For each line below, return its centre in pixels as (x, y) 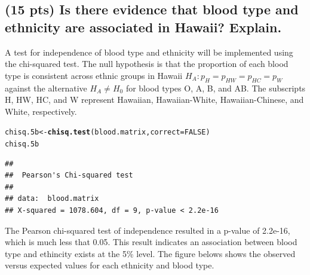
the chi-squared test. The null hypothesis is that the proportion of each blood (147, 64)
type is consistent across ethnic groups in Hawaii (94, 75)
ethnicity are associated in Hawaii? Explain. (143, 27)
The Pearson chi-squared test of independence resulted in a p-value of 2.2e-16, (148, 230)
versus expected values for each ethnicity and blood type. (110, 265)
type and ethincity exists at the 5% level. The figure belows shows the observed (150, 253)
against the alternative (46, 88)
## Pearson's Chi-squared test (69, 175)
